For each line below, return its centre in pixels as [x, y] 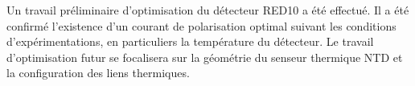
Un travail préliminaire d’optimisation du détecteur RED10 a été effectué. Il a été [208, 10]
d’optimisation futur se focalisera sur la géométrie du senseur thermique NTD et [205, 57]
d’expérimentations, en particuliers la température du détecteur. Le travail [190, 41]
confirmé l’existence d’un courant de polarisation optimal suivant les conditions [201, 25]
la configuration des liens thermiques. [98, 73]
